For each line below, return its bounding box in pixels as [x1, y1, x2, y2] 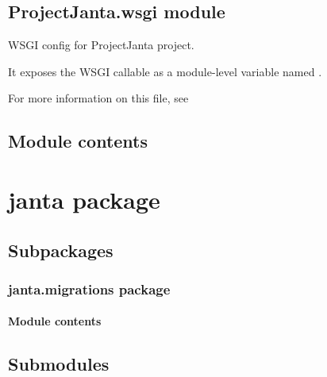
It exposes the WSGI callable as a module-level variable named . [8, 63, 322, 79]
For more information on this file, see [8, 90, 189, 106]
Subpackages [8, 237, 113, 262]
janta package [8, 183, 160, 215]
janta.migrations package [8, 279, 171, 298]
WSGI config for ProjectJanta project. [8, 37, 194, 53]
